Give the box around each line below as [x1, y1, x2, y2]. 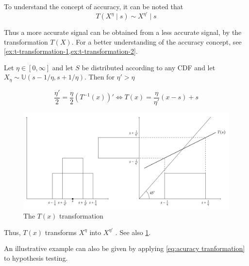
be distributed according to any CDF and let [82, 62, 216, 72]
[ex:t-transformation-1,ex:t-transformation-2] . [4, 46, 138, 56]
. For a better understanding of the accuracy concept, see [71, 36, 242, 47]
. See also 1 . [115, 227, 151, 237]
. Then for [84, 72, 115, 82]
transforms [45, 227, 77, 237]
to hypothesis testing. [4, 252, 68, 263]
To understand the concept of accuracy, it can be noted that [4, 1, 183, 11]
